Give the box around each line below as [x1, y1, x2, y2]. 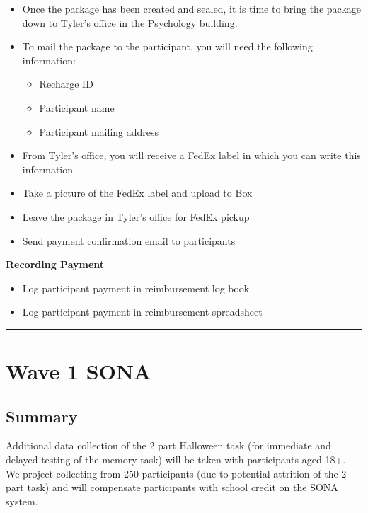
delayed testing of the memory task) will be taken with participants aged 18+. [6, 452, 346, 467]
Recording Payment [6, 257, 105, 272]
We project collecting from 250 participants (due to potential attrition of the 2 [6, 466, 347, 480]
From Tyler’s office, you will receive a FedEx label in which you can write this [22, 148, 361, 163]
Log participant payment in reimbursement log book [22, 280, 250, 295]
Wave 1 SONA [6, 357, 151, 386]
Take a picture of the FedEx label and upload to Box [22, 185, 253, 200]
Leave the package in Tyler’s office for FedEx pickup [22, 209, 250, 224]
